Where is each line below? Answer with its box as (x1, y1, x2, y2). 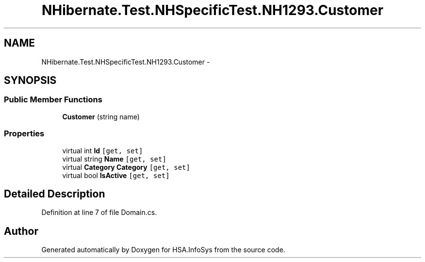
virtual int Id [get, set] (62, 146, 143, 155)
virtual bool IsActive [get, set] (62, 171, 170, 180)
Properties (4, 129, 45, 139)
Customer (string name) (62, 112, 140, 121)
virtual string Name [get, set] (62, 154, 166, 163)
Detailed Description (4, 187, 105, 200)
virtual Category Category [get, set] (62, 163, 190, 171)
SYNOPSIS (4, 74, 57, 87)
